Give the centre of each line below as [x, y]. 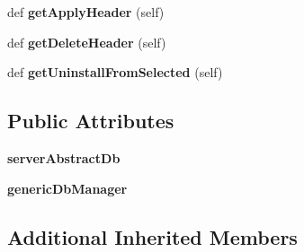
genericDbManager [67, 188]
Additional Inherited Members [152, 236]
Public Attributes [91, 121]
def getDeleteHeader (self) [87, 42]
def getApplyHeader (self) [86, 12]
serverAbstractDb [64, 157]
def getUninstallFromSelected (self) [115, 72]
